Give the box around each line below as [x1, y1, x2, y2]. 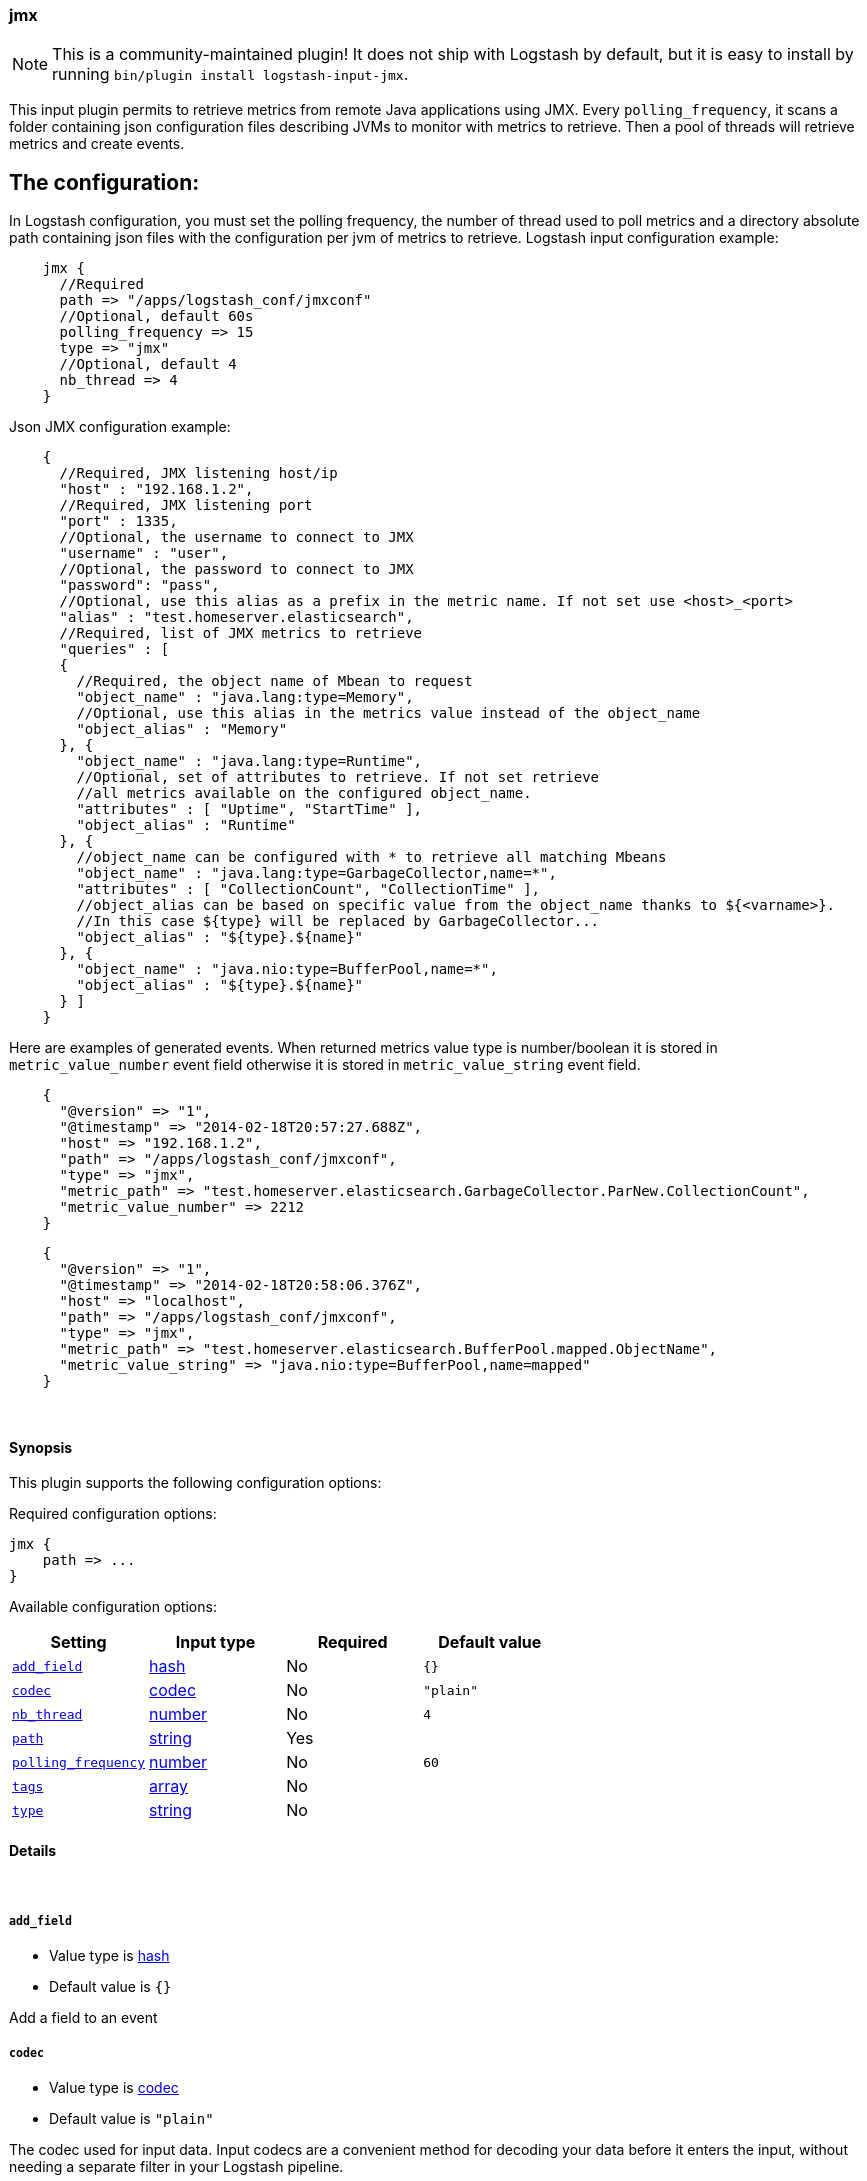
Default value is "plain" [49, 2110, 214, 2128]
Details [9, 1842, 57, 1860]
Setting [50, 1632, 107, 1653]
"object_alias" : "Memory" [76, 721, 288, 738]
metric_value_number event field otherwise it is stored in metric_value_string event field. [9, 1056, 641, 1074]
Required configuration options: [9, 1505, 217, 1523]
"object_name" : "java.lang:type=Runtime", [76, 753, 423, 770]
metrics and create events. [9, 135, 185, 153]
